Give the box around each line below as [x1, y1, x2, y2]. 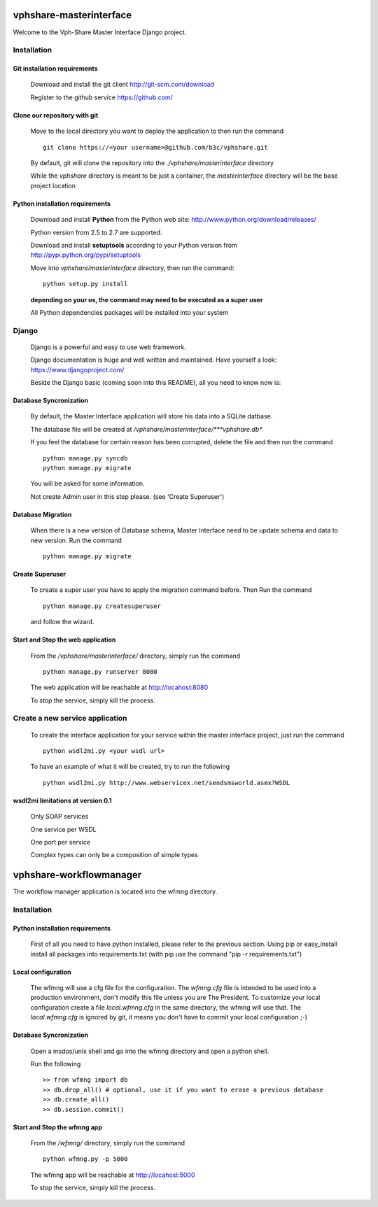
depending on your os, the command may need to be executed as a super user [30, 295, 263, 304]
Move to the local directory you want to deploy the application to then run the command [30, 127, 283, 136]
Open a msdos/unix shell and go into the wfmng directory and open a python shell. [30, 1047, 269, 1055]
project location [30, 181, 76, 190]
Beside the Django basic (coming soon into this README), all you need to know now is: [30, 379, 281, 387]
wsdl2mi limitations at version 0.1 [13, 796, 112, 805]
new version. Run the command [30, 536, 122, 544]
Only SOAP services [30, 812, 89, 821]
